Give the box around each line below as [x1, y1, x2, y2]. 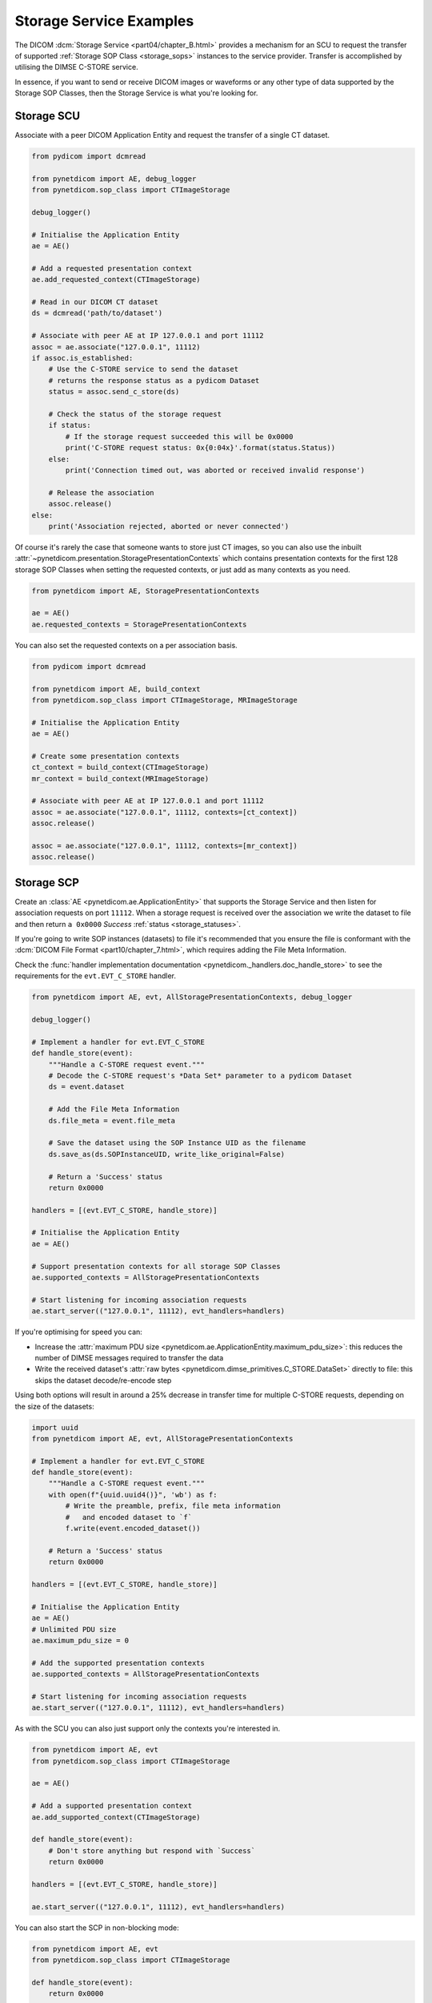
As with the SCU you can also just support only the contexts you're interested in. [14, 1723, 281, 1734]
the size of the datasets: [14, 1401, 95, 1411]
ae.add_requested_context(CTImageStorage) [31, 275, 201, 284]
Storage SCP [14, 876, 80, 889]
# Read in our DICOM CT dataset [31, 297, 159, 307]
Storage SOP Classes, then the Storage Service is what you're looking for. [14, 88, 258, 98]
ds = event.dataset [48, 1082, 126, 1091]
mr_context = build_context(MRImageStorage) [31, 774, 210, 783]
